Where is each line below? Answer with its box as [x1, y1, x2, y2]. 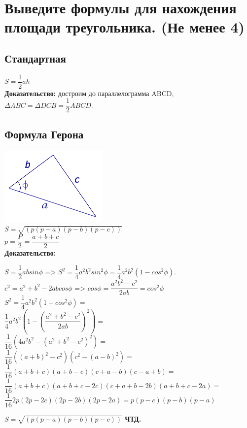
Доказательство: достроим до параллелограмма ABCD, [4, 88, 174, 98]
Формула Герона [4, 126, 84, 141]
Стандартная [4, 50, 66, 66]
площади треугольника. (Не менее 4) [4, 17, 245, 37]
